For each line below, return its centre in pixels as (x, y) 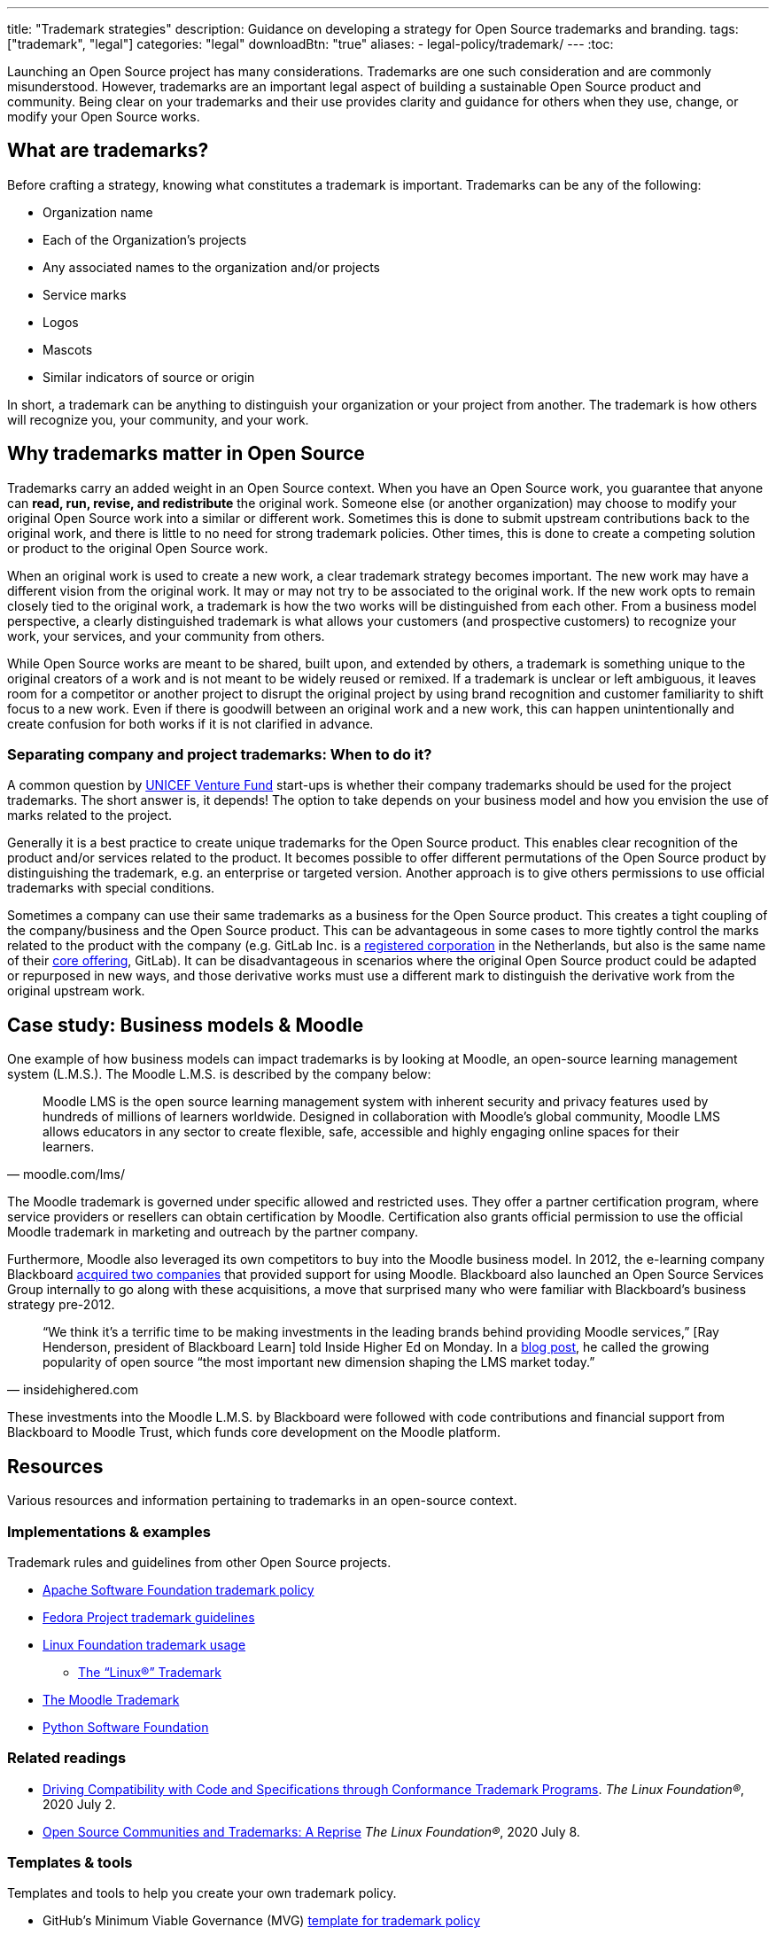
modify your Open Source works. (104, 117)
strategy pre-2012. (61, 1305)
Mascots (68, 349)
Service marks (85, 294)
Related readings (67, 1758)
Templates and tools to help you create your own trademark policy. (202, 1893)
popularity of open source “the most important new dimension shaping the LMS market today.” (319, 1362)
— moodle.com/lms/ (66, 1174)
